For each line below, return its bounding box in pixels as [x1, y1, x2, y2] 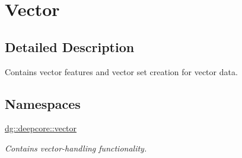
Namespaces [5, 94, 81, 112]
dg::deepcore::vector [5, 122, 77, 134]
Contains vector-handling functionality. [5, 141, 147, 154]
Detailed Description [5, 37, 135, 56]
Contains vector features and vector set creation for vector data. [5, 65, 238, 78]
